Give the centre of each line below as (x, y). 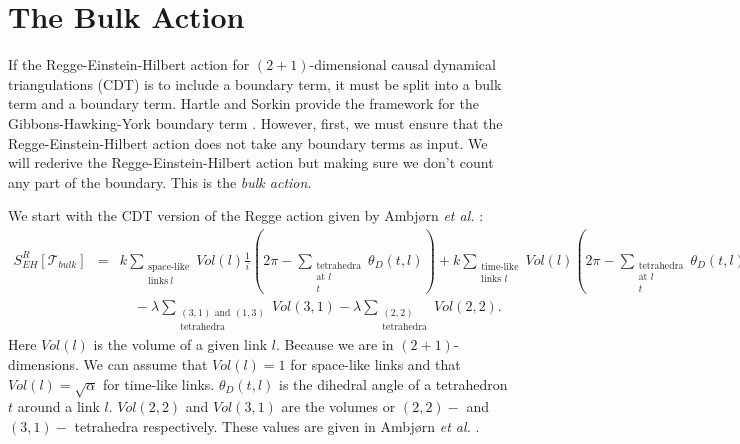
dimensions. (43, 363)
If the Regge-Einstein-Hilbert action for (129, 64)
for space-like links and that (375, 363)
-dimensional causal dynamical (402, 64)
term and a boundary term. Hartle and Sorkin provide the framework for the (243, 103)
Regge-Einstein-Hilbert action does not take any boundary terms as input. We (248, 142)
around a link (58, 406)
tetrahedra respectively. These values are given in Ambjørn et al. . (277, 425)
